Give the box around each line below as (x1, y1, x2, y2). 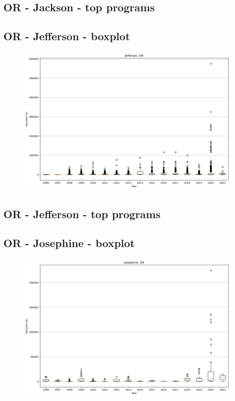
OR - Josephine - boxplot (3, 235, 135, 251)
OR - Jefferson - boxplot (3, 28, 131, 44)
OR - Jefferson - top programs (3, 206, 160, 222)
